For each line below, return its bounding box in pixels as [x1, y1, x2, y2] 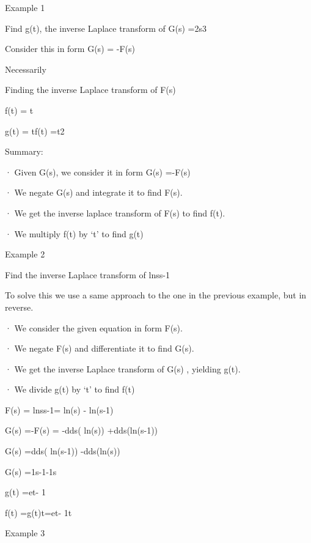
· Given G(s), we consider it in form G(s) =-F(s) [5, 165, 191, 178]
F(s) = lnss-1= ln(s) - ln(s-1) [5, 403, 114, 416]
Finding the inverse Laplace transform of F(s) [5, 83, 176, 96]
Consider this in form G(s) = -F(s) [5, 42, 136, 55]
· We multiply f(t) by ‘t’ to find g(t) [5, 227, 144, 240]
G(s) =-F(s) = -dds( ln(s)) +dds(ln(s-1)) [5, 424, 158, 437]
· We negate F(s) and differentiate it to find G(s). [5, 342, 194, 355]
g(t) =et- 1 [5, 486, 46, 498]
